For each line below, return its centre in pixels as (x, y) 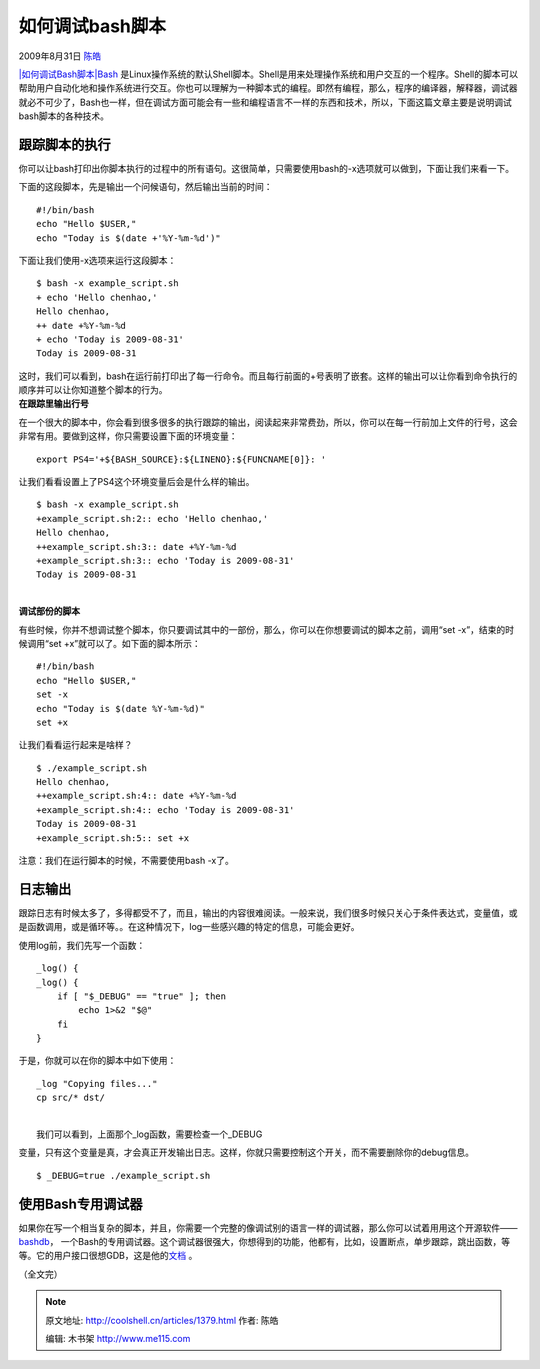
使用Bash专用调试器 (80, 1203)
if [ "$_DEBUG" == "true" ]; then (141, 996)
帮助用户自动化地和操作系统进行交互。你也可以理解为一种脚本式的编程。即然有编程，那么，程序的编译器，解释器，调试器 (268, 88)
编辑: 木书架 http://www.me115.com (118, 1339)
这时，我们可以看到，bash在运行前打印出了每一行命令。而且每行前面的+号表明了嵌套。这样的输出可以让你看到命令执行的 (268, 376)
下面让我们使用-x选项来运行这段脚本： (97, 260)
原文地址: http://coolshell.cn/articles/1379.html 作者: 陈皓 (162, 1320)
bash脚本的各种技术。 (64, 116)
